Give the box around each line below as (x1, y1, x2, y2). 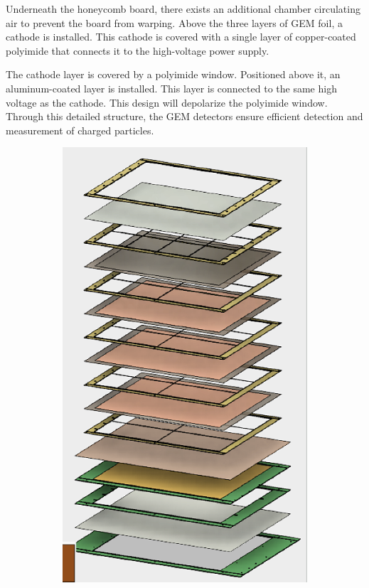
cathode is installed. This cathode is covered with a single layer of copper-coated (6, 29, 356, 44)
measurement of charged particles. (6, 122, 154, 137)
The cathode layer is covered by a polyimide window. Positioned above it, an (6, 67, 341, 82)
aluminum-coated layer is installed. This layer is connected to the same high (6, 80, 337, 95)
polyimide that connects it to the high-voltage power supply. (6, 43, 269, 58)
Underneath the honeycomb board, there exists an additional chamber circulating (6, 1, 360, 16)
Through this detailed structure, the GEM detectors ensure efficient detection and (6, 109, 363, 124)
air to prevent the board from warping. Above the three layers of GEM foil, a (6, 15, 343, 30)
